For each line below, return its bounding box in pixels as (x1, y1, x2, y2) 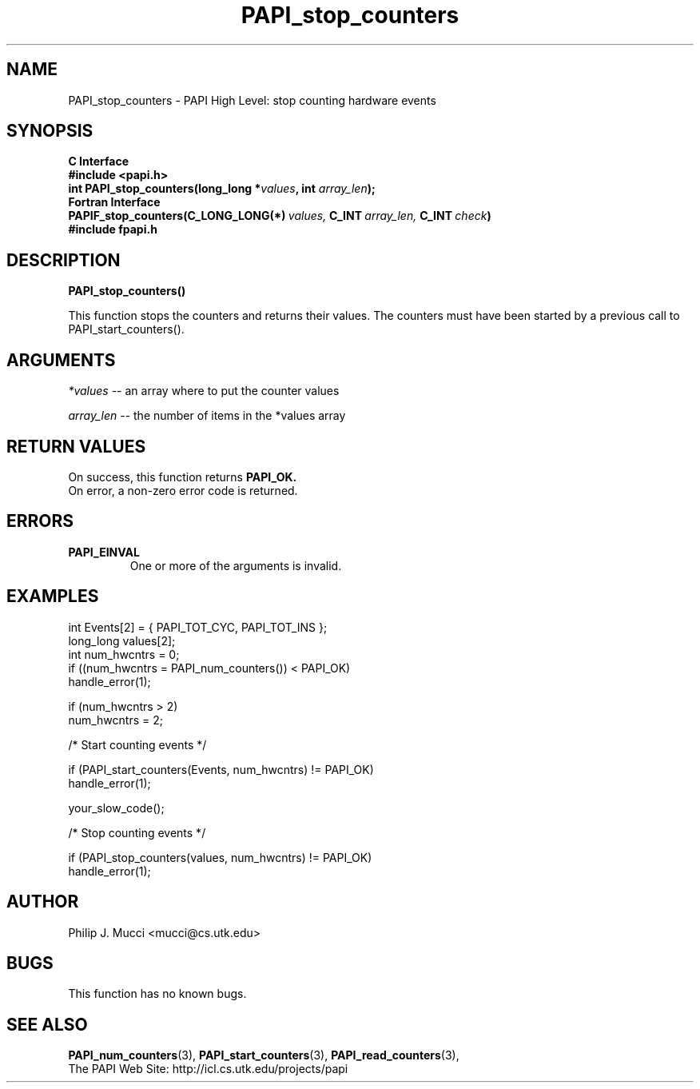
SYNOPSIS (6, 121, 93, 142)
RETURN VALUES (6, 436, 146, 457)
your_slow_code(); (68, 800, 165, 815)
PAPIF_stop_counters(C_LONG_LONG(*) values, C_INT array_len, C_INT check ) (68, 209, 491, 223)
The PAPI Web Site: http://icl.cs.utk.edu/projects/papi (68, 1062, 348, 1076)
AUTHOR (6, 892, 79, 912)
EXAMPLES (6, 586, 99, 607)
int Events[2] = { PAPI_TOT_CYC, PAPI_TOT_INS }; (68, 620, 328, 634)
